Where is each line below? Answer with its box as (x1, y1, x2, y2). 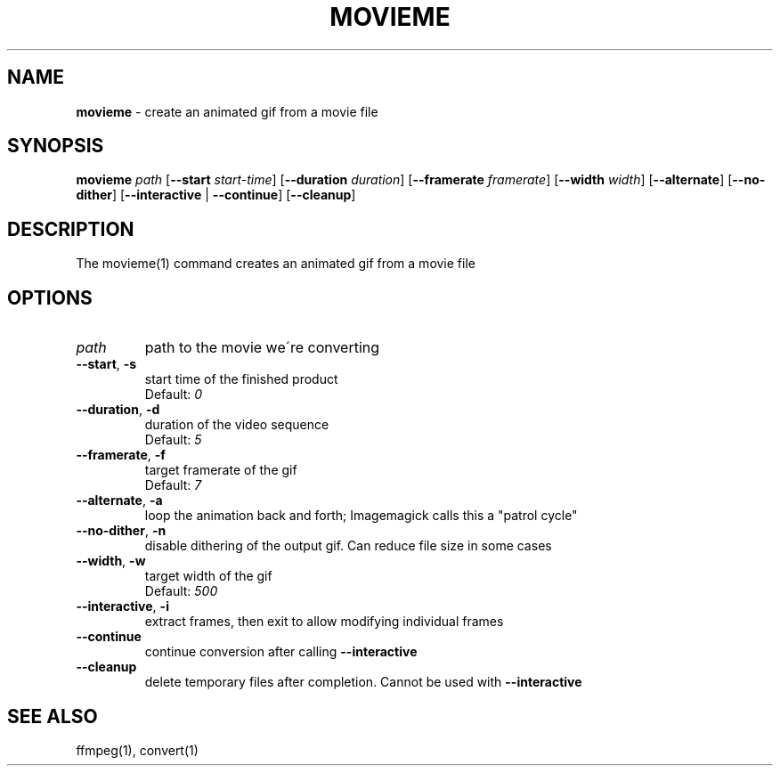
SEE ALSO (7, 704, 98, 728)
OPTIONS (7, 286, 93, 309)
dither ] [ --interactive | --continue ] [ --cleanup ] (76, 187, 356, 203)
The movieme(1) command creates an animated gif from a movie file (76, 256, 475, 272)
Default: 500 (144, 583, 218, 599)
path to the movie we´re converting (144, 338, 380, 357)
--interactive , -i (76, 598, 169, 614)
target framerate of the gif (144, 462, 297, 478)
